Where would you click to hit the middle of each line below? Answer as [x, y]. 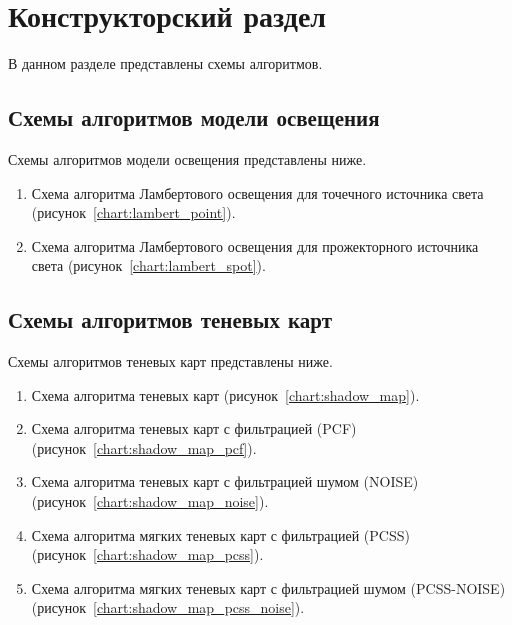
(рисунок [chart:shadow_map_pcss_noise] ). [168, 607]
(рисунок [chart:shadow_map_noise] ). [150, 501]
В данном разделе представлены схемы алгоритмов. [165, 63]
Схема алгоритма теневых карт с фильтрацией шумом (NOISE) [225, 481]
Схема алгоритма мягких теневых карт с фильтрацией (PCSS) [220, 534]
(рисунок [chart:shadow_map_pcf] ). [144, 447]
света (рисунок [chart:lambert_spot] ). [148, 265]
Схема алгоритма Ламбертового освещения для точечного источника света [257, 192]
